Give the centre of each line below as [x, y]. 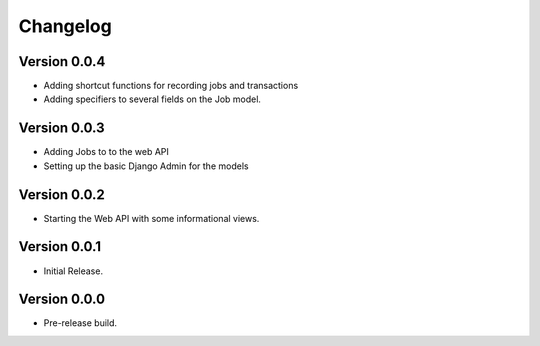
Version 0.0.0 [61, 299]
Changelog [65, 26]
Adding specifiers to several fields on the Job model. [152, 99]
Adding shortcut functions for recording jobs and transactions [171, 86]
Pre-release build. [80, 323]
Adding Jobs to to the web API [106, 152]
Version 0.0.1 [60, 246]
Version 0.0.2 [61, 194]
